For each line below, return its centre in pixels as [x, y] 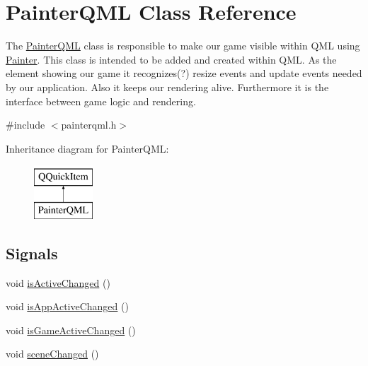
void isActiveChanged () [58, 282]
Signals [32, 253]
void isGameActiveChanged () [71, 330]
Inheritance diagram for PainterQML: [87, 148]
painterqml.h [89, 125]
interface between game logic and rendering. [101, 101]
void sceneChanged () [52, 354]
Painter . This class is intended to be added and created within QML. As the [171, 59]
